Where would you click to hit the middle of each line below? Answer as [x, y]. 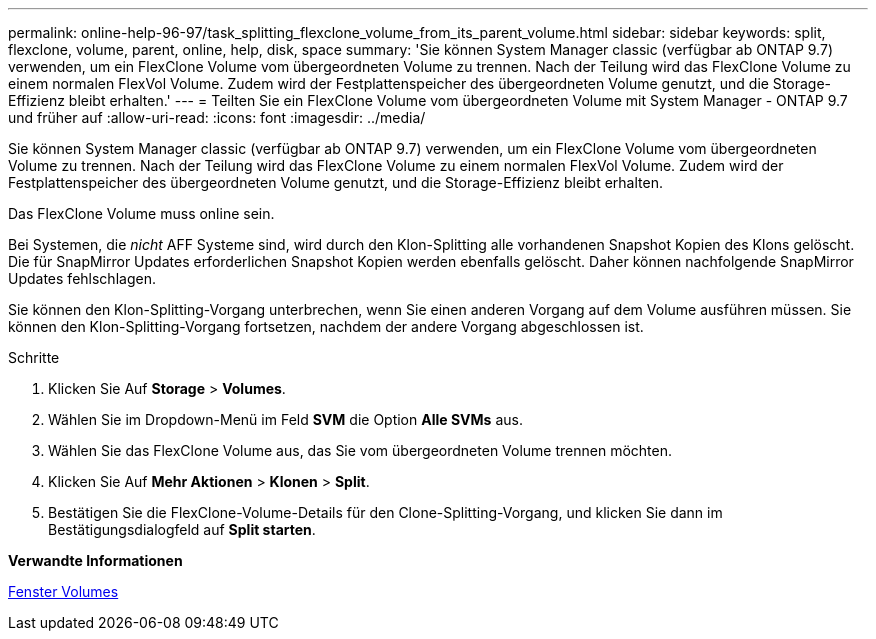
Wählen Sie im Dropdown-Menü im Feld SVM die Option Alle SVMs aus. [285, 419]
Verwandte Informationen [95, 560]
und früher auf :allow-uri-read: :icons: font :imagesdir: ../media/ [217, 117]
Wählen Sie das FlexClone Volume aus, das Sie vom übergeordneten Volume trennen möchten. [360, 450]
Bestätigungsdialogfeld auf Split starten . [182, 529]
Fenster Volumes [63, 591]
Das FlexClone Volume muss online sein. [141, 213]
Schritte [34, 357]
